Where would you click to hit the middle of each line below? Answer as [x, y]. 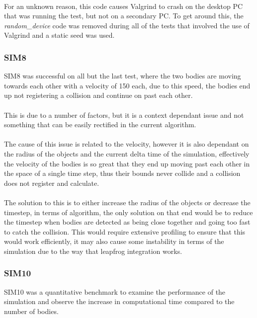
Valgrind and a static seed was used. [59, 35]
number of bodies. [31, 311]
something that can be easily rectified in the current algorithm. [100, 124]
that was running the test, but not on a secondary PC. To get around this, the [124, 16]
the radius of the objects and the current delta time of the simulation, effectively [127, 153]
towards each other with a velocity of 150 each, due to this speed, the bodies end [127, 85]
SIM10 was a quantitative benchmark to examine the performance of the [115, 291]
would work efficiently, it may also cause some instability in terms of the [114, 241]
